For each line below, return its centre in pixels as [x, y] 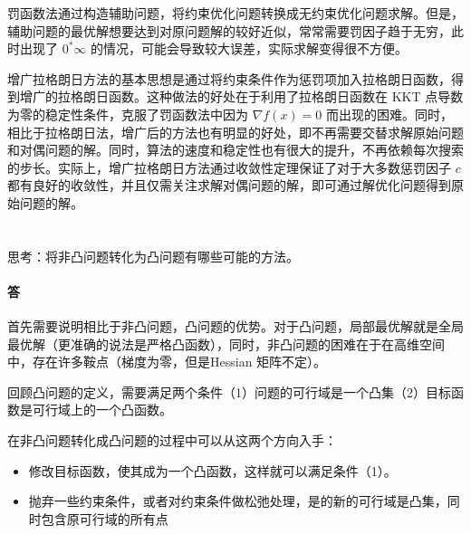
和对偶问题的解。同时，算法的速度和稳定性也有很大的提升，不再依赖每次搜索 [235, 150]
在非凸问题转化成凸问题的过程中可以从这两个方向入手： [172, 440]
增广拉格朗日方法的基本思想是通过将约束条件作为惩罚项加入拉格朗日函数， [229, 78]
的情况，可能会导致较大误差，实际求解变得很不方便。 [250, 48]
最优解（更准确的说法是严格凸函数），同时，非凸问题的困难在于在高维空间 [226, 343]
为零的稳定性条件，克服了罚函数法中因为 [128, 114]
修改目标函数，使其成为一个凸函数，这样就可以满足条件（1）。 [212, 470]
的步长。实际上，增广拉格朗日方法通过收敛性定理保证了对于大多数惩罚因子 [229, 167]
